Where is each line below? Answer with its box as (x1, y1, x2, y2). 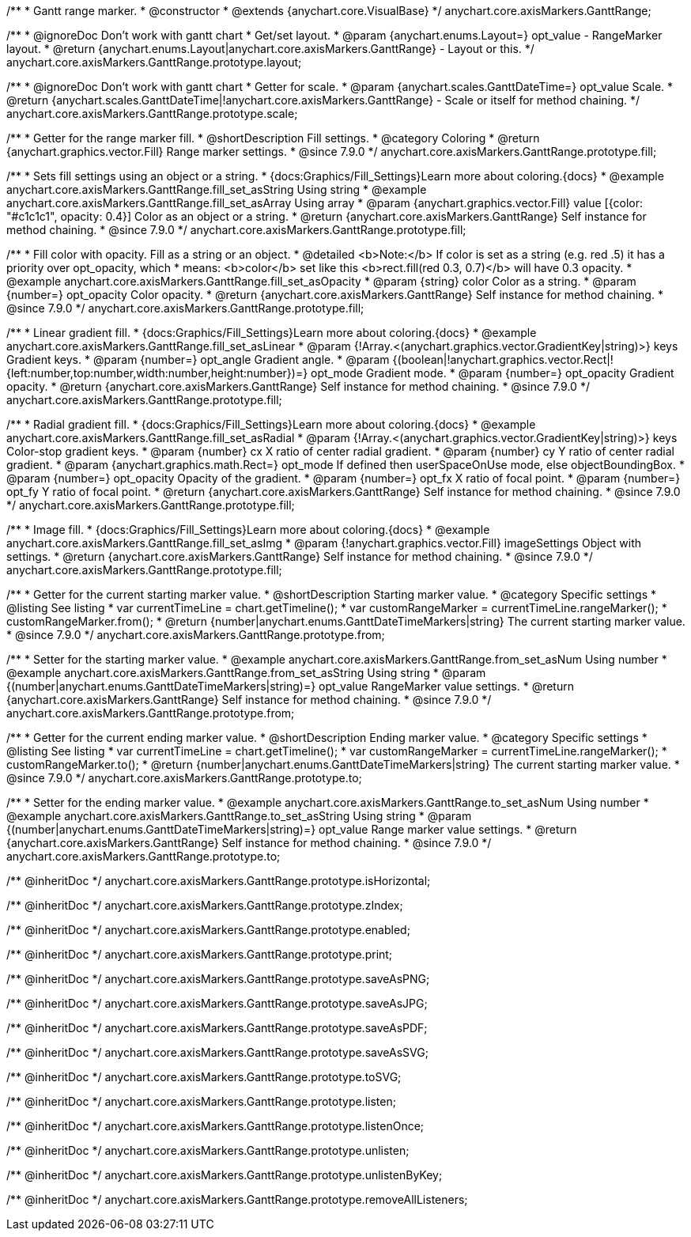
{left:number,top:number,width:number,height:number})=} (6, 366, 308, 380)
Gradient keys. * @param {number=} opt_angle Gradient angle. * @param (6, 353, 390, 366)
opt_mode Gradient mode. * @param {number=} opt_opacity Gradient (311, 366, 674, 380)
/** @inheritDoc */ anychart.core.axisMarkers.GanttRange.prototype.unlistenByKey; (6, 1168, 443, 1182)
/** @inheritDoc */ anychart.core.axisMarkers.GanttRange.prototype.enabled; (6, 923, 410, 936)
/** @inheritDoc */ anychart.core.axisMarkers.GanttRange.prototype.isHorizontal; (6, 874, 431, 887)
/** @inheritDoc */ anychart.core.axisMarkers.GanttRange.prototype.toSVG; (6, 1070, 402, 1084)
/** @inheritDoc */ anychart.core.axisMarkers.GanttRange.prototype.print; (6, 948, 393, 961)
